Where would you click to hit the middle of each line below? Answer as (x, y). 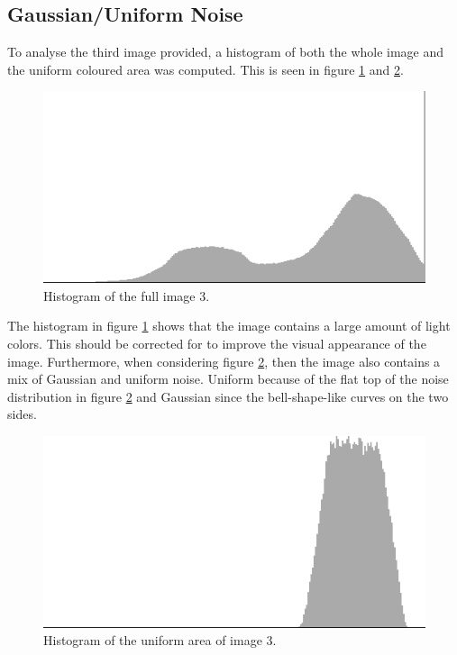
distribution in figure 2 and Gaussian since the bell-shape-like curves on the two (228, 396)
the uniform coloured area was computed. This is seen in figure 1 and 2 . (206, 69)
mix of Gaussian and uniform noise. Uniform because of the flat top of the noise (228, 379)
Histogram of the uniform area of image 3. (160, 640)
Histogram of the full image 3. (127, 295)
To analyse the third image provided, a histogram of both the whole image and (226, 52)
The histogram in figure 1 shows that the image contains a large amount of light (229, 326)
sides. (22, 414)
